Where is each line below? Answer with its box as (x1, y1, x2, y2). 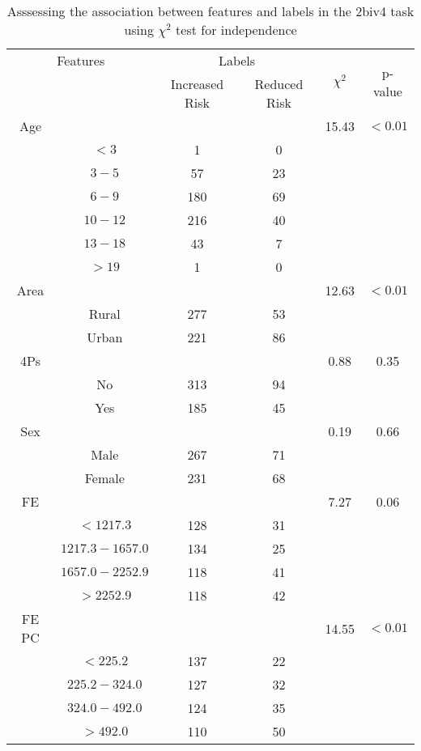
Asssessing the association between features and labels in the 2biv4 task (6, 2, 415, 20)
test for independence (176, 20, 297, 39)
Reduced (254, 74, 304, 93)
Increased (170, 74, 224, 93)
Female (84, 469, 125, 487)
